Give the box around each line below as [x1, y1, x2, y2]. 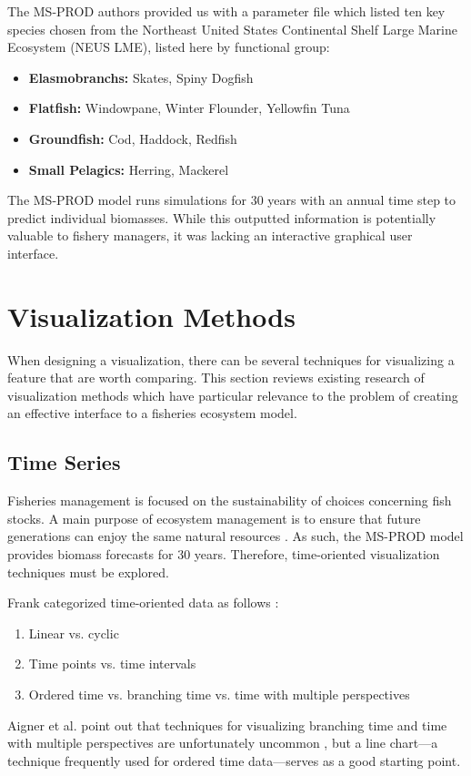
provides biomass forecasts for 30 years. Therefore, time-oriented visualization [7, 545, 440, 564]
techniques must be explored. [7, 562, 169, 581]
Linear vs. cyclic [28, 623, 119, 642]
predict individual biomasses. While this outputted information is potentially [7, 208, 436, 227]
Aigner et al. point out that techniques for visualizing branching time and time [7, 715, 447, 734]
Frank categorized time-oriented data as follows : [7, 593, 279, 612]
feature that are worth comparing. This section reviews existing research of [7, 368, 425, 387]
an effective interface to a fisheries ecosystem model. [7, 403, 297, 423]
